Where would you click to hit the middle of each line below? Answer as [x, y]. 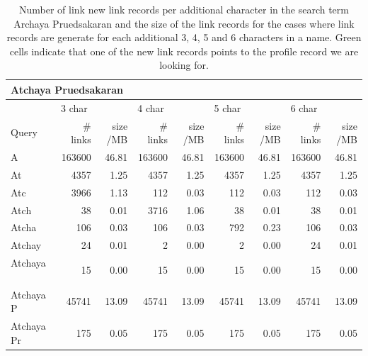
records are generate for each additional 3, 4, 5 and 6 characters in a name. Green [184, 37]
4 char [151, 107]
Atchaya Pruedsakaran [67, 89]
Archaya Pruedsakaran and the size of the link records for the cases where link [184, 23]
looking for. [184, 65]
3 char [74, 107]
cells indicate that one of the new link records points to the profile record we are [184, 51]
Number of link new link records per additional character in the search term [184, 9]
